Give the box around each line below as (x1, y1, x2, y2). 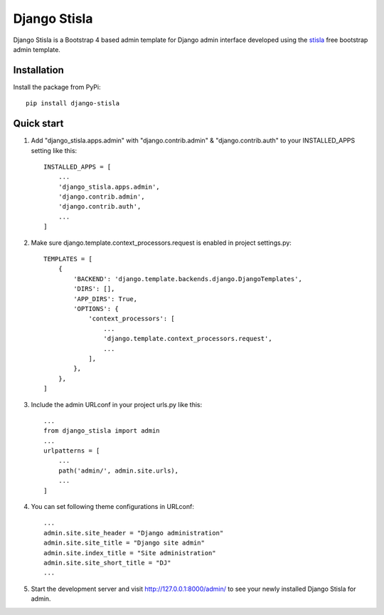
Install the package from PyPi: (13, 83, 101, 91)
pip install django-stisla (26, 100, 120, 107)
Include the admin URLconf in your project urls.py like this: (31, 400, 203, 409)
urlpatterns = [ (43, 447, 100, 455)
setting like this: (31, 146, 78, 154)
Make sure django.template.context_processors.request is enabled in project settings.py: (31, 238, 292, 247)
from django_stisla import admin (43, 427, 160, 435)
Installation (13, 64, 64, 76)
